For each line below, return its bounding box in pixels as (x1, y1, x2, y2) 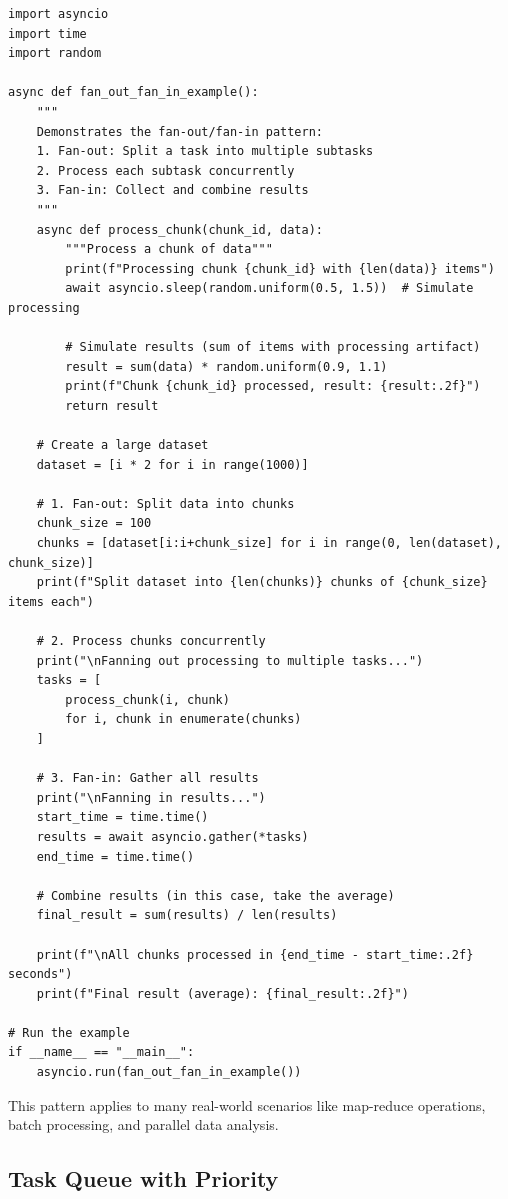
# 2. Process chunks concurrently (36, 634, 266, 648)
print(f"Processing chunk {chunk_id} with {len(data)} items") (65, 261, 495, 276)
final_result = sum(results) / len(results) (36, 908, 338, 923)
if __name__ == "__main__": (8, 1045, 195, 1060)
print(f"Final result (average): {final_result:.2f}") (36, 986, 409, 1001)
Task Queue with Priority (8, 1163, 279, 1194)
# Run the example (8, 1025, 130, 1040)
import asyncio (8, 7, 109, 21)
